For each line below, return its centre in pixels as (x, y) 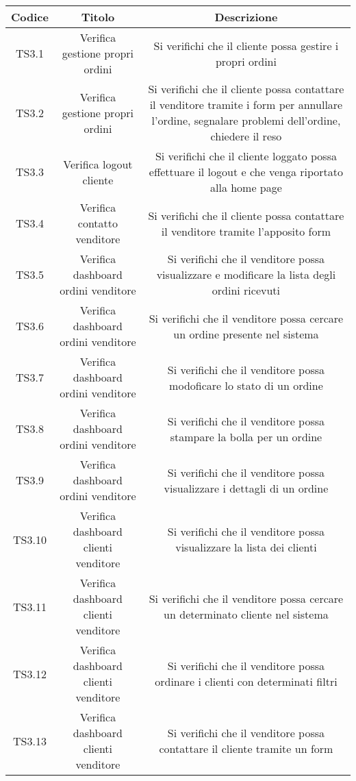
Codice (30, 17)
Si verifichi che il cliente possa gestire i (246, 45)
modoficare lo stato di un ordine (246, 385)
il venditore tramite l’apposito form (246, 231)
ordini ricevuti (246, 290)
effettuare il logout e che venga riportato (246, 172)
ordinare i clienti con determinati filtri (246, 681)
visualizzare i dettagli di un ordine (246, 488)
